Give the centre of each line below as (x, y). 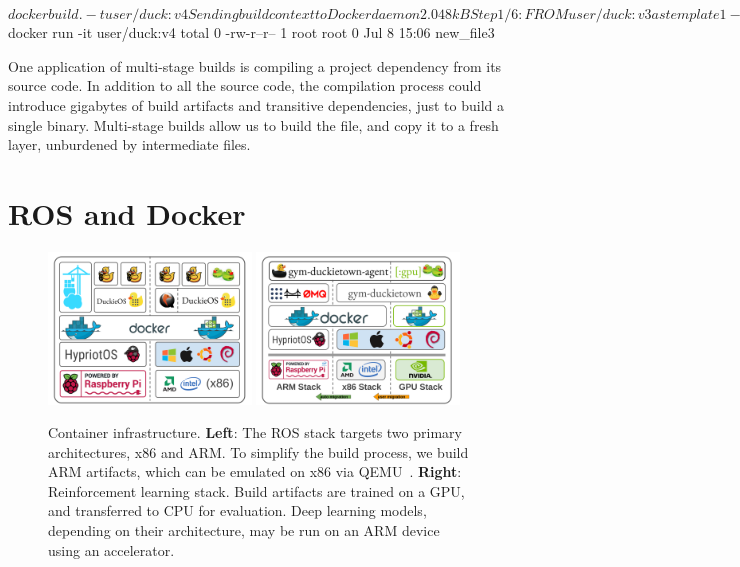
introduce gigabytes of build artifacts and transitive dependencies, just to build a (256, 104)
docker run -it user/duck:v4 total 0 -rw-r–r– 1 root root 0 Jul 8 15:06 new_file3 (251, 32)
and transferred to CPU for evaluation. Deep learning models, (237, 510)
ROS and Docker (127, 212)
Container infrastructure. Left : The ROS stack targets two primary (255, 432)
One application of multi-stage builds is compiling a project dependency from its (255, 65)
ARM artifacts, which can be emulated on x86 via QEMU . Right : (255, 471)
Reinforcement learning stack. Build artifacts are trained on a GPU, (256, 490)
